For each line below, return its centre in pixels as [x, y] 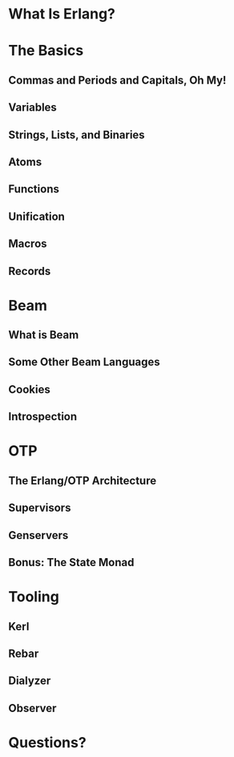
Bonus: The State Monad [71, 563]
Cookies [29, 389]
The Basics [46, 51]
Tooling [34, 597]
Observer [32, 708]
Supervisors [40, 508]
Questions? [47, 742]
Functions [34, 189]
